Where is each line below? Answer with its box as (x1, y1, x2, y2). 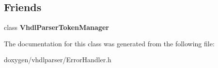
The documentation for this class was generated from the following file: (4, 38, 215, 48)
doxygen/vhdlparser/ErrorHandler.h (4, 54, 111, 65)
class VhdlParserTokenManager (4, 22, 109, 32)
